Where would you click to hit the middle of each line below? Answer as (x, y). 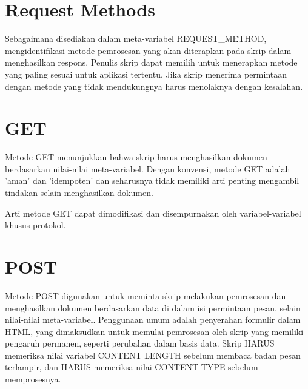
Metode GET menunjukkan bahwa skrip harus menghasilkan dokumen (136, 157)
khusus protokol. (35, 225)
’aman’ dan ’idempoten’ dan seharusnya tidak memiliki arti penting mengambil (152, 181)
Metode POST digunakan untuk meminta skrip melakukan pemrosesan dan (146, 295)
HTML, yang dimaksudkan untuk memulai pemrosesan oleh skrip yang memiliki (154, 331)
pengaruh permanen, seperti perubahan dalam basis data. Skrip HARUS (140, 343)
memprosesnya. (33, 379)
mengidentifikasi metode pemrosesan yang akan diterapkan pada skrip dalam (148, 50)
